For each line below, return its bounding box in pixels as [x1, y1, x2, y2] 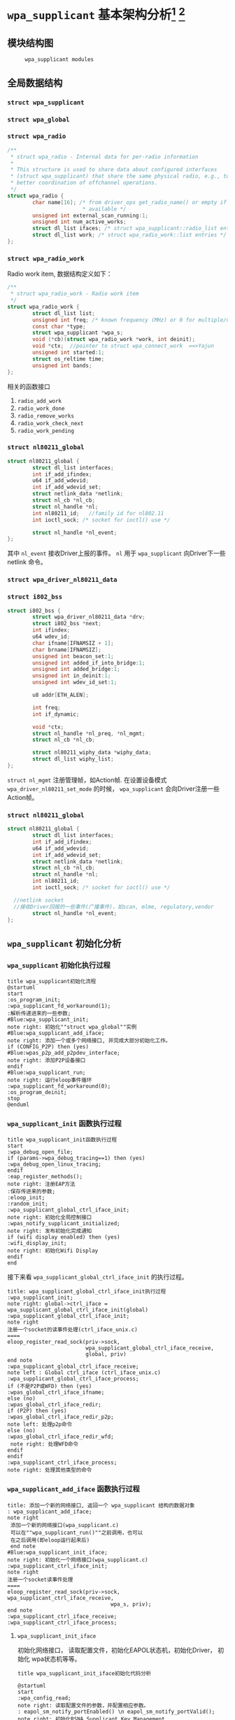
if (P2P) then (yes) [7, 1408, 68, 1415]
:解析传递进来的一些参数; [7, 1010, 71, 1018]
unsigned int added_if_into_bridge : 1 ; [32, 659, 145, 667]
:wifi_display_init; [7, 1240, 68, 1247]
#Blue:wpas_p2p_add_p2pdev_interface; [7, 1050, 120, 1057]
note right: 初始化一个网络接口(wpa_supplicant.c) [7, 1556, 148, 1564]
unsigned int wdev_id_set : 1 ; [32, 679, 117, 686]
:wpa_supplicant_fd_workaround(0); [7, 1083, 111, 1090]
